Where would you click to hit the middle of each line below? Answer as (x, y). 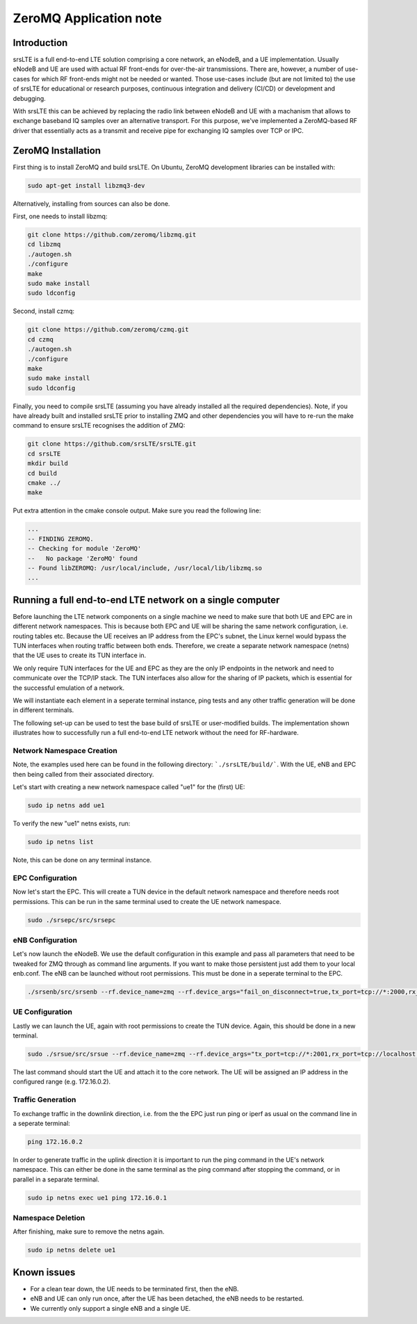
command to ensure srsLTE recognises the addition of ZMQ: (99, 426)
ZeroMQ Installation (57, 151)
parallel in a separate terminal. (56, 1179)
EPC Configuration (45, 878)
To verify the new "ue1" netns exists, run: (72, 823)
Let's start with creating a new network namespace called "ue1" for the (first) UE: (129, 787)
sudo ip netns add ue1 (66, 806)
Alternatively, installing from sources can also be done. (91, 203)
